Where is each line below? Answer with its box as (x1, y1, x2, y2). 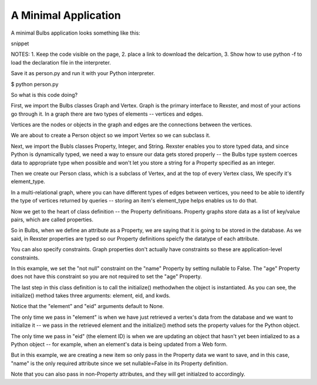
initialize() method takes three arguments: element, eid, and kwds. (11, 292, 171, 299)
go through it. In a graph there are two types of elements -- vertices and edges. (11, 110, 204, 117)
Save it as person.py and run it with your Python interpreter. (11, 70, 156, 77)
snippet (11, 40, 29, 47)
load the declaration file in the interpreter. (11, 59, 112, 66)
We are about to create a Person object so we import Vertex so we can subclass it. (11, 132, 211, 139)
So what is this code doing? (11, 91, 78, 98)
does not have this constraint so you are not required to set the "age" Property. (11, 273, 202, 280)
